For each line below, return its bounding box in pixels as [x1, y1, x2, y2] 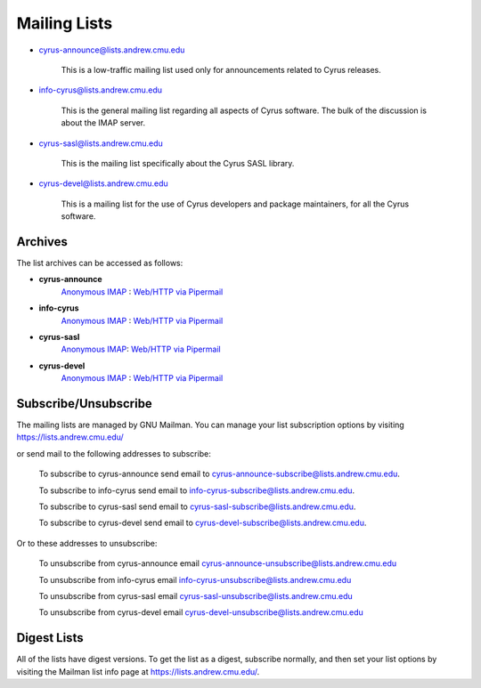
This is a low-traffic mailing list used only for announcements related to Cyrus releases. [61, 64, 382, 75]
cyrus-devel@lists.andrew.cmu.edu [38, 178, 168, 189]
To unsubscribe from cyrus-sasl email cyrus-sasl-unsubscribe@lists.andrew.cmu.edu [38, 590, 354, 601]
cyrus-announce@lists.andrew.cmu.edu [38, 45, 185, 55]
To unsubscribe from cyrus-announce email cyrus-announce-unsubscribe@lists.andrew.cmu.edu [38, 558, 397, 569]
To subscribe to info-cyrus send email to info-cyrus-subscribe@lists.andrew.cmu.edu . [38, 485, 355, 496]
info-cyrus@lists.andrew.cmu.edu [38, 85, 163, 95]
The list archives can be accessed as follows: [16, 257, 183, 268]
